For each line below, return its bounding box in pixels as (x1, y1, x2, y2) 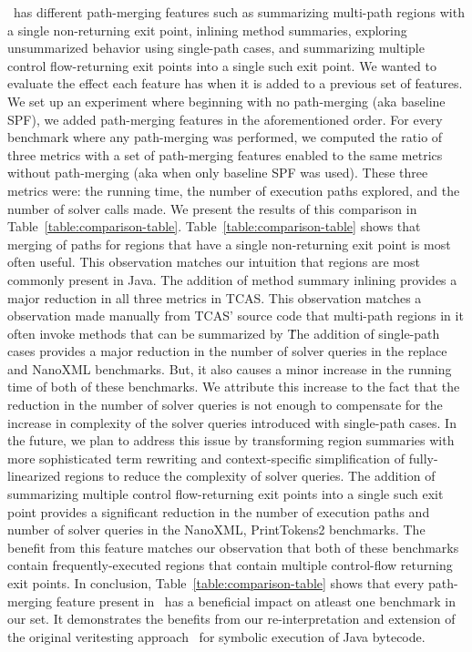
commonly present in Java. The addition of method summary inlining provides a (7, 270, 457, 289)
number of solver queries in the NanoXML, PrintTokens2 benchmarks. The (7, 520, 426, 539)
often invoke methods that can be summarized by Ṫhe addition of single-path (7, 323, 440, 342)
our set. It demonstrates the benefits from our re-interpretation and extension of (7, 609, 456, 628)
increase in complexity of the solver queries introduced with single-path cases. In (7, 413, 457, 432)
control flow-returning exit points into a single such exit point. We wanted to (7, 56, 436, 75)
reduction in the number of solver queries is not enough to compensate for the (7, 395, 443, 414)
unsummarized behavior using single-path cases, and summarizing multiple (7, 38, 425, 57)
